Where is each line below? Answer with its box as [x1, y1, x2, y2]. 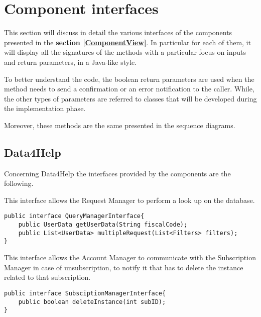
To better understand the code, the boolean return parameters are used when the [4, 73, 254, 84]
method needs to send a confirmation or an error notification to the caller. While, [4, 83, 254, 94]
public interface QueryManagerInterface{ [4, 213, 145, 220]
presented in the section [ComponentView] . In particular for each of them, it [4, 37, 251, 47]
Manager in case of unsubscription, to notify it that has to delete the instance [4, 262, 243, 272]
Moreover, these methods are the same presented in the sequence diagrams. [4, 120, 235, 130]
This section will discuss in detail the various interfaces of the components [4, 27, 232, 38]
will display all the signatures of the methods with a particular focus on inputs [4, 47, 246, 57]
